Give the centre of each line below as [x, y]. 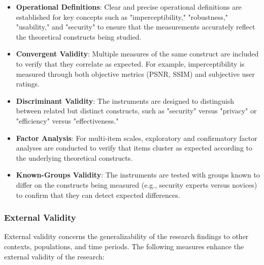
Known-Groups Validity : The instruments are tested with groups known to [138, 175]
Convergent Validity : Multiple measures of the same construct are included [137, 54]
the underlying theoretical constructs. [74, 157]
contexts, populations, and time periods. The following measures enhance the [124, 246]
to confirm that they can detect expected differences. [98, 195]
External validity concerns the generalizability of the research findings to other [126, 236]
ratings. [28, 84]
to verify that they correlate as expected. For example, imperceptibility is [130, 63]
